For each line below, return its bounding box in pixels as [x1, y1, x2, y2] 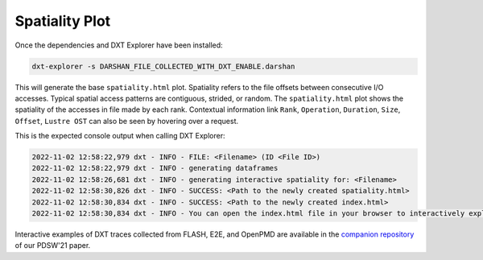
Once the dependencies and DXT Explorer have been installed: [14, 40, 223, 50]
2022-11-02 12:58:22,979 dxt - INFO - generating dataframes [31, 163, 279, 173]
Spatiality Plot [14, 12, 111, 30]
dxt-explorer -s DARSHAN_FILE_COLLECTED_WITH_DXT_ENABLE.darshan [31, 61, 295, 71]
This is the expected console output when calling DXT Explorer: [14, 131, 225, 141]
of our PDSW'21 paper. [14, 241, 91, 250]
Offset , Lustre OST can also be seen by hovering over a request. [14, 116, 239, 126]
